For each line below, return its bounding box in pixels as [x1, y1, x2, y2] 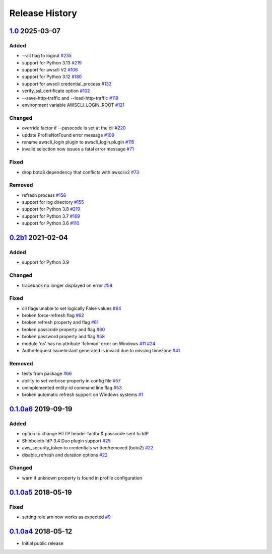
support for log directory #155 [22, 199, 84, 205]
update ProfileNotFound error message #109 [22, 132, 115, 138]
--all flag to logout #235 [22, 53, 72, 59]
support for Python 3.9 [22, 259, 70, 265]
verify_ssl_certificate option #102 [22, 88, 90, 94]
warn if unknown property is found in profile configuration [22, 474, 143, 481]
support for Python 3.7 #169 [22, 213, 81, 219]
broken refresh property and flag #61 [22, 320, 99, 326]
